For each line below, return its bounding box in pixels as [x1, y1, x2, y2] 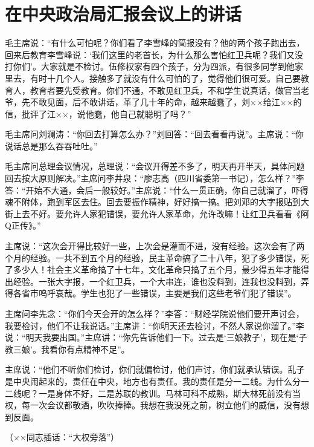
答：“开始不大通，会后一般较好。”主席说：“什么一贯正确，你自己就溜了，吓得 [5, 183, 309, 196]
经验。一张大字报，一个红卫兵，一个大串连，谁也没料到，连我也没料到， [13, 275, 301, 287]
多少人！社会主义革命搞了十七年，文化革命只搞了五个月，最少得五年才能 [13, 263, 301, 276]
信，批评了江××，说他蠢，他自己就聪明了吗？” [5, 107, 191, 120]
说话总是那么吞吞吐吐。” [5, 139, 98, 152]
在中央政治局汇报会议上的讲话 [5, 1, 242, 26]
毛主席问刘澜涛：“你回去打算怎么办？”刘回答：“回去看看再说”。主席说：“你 [5, 128, 304, 140]
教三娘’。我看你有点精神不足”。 [5, 342, 130, 355]
